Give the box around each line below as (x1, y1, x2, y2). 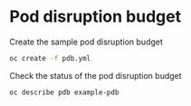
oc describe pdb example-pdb (9, 88, 119, 97)
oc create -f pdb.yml (9, 53, 91, 63)
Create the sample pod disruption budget (9, 36, 163, 47)
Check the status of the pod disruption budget (9, 70, 183, 81)
